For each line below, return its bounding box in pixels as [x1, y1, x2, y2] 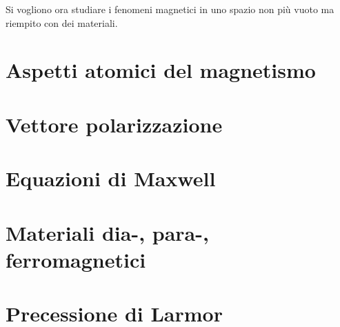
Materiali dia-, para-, [6, 218, 209, 246]
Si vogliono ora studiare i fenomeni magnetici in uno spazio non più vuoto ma [6, 2, 334, 16]
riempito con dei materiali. [6, 15, 118, 30]
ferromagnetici [6, 245, 146, 273]
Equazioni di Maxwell [6, 164, 216, 192]
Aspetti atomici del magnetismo [6, 56, 316, 84]
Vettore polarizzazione [6, 110, 223, 138]
